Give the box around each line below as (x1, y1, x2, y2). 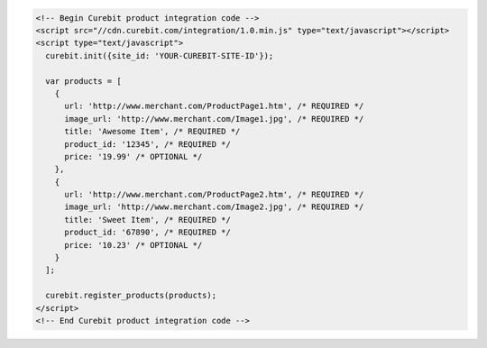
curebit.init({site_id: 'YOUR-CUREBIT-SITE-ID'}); (45, 50, 274, 60)
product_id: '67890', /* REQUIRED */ (64, 227, 232, 238)
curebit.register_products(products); (45, 290, 216, 301)
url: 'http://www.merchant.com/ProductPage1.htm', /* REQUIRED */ (64, 101, 364, 112)
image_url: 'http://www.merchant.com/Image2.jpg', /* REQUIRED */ (64, 202, 364, 212)
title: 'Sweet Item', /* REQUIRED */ (64, 215, 232, 224)
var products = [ (45, 76, 122, 86)
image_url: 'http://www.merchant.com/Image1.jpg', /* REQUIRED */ (64, 114, 364, 124)
